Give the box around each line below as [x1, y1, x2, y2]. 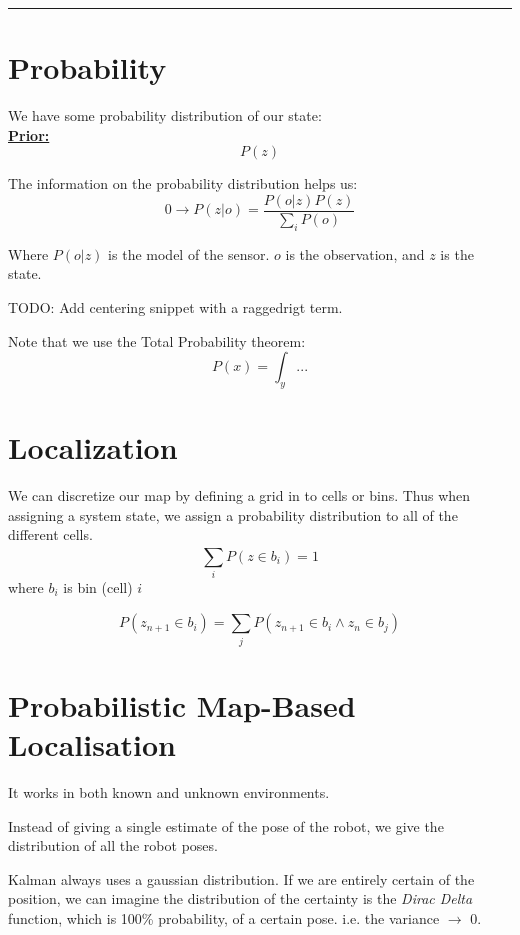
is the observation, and [285, 243, 425, 264]
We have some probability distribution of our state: [8, 105, 322, 126]
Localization [8, 427, 178, 468]
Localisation [8, 724, 177, 765]
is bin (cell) [63, 576, 133, 597]
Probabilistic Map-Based [8, 684, 356, 725]
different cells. [8, 524, 93, 545]
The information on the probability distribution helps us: [8, 173, 358, 194]
